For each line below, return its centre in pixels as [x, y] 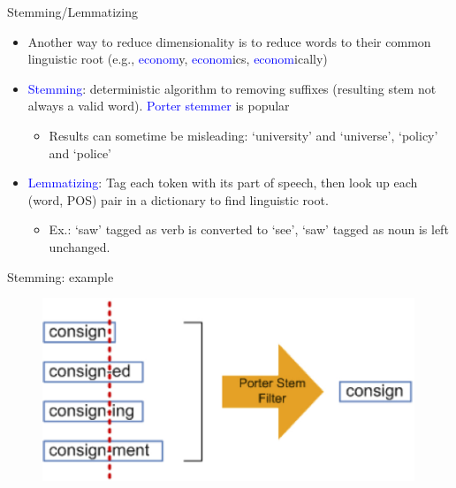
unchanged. [80, 246]
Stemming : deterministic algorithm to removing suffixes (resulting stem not [232, 88]
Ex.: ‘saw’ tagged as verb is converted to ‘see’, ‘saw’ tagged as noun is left [249, 229]
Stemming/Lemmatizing [72, 11]
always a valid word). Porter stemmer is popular [159, 106]
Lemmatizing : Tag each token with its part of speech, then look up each [223, 183]
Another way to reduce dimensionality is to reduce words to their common [229, 41]
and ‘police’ [80, 152]
